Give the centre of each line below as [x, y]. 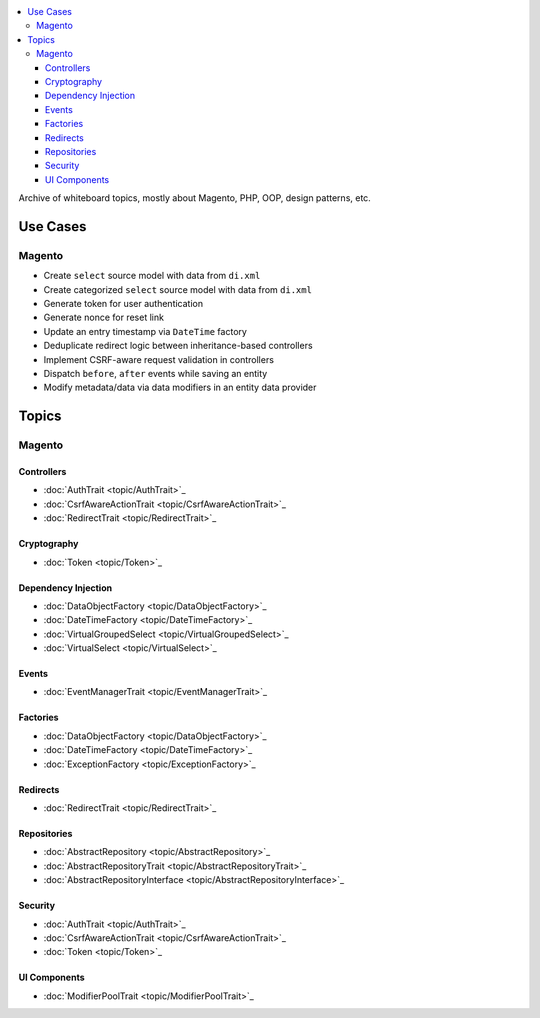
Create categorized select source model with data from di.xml [177, 289]
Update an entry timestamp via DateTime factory [145, 331]
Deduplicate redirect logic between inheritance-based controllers [178, 346]
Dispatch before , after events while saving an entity [155, 373]
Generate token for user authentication [123, 304]
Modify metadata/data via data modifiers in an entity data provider [180, 387]
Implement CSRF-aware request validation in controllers [159, 359]
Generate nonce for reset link [104, 317]
